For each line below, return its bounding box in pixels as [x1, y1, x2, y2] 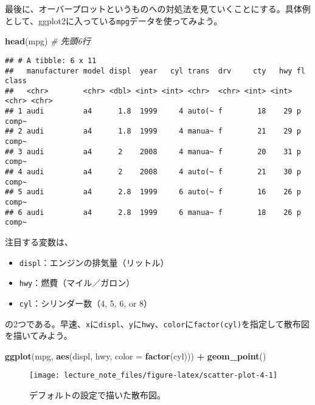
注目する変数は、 [5, 236, 73, 248]
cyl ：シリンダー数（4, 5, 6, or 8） [19, 296, 153, 309]
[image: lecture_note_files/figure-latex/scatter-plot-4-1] [29, 371, 278, 380]
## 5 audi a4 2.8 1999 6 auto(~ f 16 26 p [5, 188, 301, 197]
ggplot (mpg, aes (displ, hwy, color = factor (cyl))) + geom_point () [5, 349, 266, 362]
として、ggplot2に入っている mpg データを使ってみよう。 [5, 14, 223, 27]
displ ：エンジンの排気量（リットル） [19, 256, 169, 268]
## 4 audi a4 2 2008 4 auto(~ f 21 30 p [5, 168, 301, 177]
